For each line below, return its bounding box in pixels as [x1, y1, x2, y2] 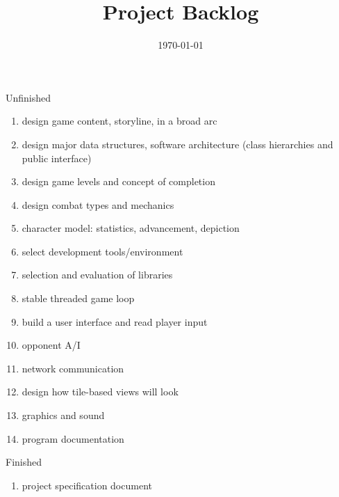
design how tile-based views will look [22, 384, 179, 399]
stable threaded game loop [22, 291, 135, 306]
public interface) [22, 150, 92, 165]
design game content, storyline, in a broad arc [22, 113, 217, 128]
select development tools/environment [22, 244, 183, 258]
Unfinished [6, 90, 51, 104]
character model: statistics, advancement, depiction [22, 221, 240, 235]
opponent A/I [22, 338, 81, 352]
